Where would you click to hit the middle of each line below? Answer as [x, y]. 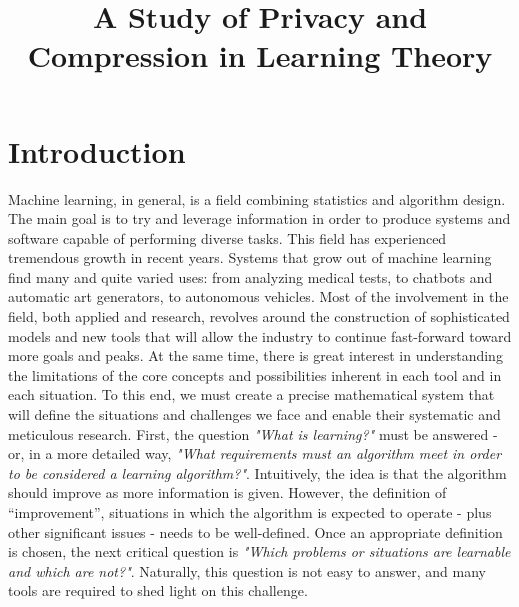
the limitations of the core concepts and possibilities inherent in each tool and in [255, 374]
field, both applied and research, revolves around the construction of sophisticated [259, 316]
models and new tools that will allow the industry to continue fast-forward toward [260, 335]
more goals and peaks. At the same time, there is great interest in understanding [255, 355]
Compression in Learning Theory [260, 55]
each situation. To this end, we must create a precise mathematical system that [251, 394]
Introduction [97, 150]
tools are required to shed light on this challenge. [158, 590]
